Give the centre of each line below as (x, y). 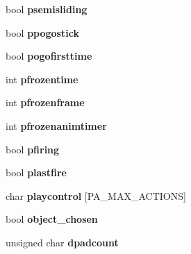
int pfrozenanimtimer (56, 125)
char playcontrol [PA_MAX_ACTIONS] (96, 195)
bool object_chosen (52, 219)
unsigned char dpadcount (62, 242)
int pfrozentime (42, 79)
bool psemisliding (47, 9)
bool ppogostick (42, 32)
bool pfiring (33, 149)
